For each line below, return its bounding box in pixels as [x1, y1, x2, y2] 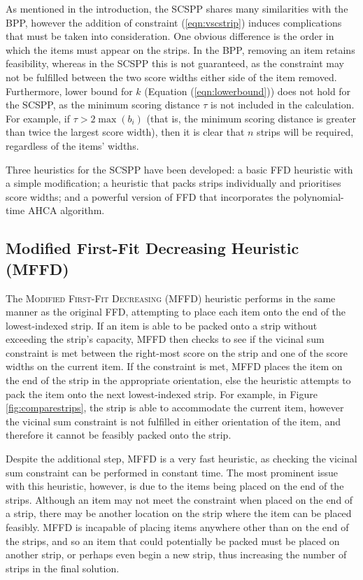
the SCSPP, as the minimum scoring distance [6, 97, 200, 112]
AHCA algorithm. [27, 203, 105, 218]
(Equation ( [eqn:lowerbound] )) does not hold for [144, 83, 351, 98]
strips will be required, [257, 125, 354, 139]
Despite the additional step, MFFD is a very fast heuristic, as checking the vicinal [6, 451, 357, 466]
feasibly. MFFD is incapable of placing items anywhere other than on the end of [6, 520, 349, 534]
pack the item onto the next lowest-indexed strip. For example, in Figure [6, 386, 318, 401]
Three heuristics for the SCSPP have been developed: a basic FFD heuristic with [6, 162, 353, 176]
